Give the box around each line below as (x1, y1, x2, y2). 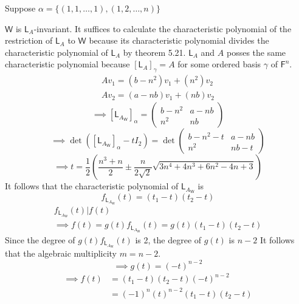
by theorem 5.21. (123, 46, 186, 58)
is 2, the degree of (135, 233, 202, 246)
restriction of (5, 34, 53, 47)
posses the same (226, 46, 286, 58)
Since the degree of (5, 233, 75, 246)
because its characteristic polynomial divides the (89, 34, 269, 47)
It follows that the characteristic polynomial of (5, 180, 179, 192)
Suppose (5, 2, 36, 14)
